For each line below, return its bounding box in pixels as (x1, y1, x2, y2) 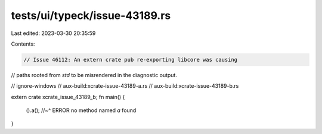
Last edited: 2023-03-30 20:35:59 (11, 30, 96, 37)
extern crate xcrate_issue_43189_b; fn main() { (11, 93, 125, 100)
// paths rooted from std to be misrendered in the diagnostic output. (11, 71, 177, 78)
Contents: (11, 40, 35, 47)
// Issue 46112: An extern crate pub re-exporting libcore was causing (23, 56, 238, 63)
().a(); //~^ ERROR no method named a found (26, 107, 137, 114)
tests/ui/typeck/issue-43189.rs (11, 9, 171, 22)
